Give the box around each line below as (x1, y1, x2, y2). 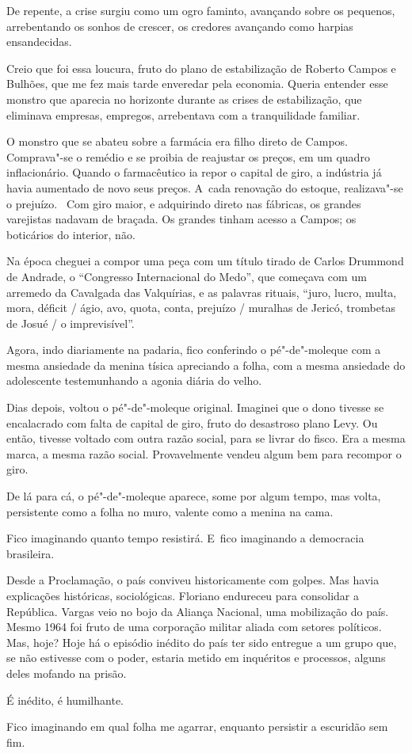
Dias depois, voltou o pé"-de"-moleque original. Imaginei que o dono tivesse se (6, 399, 384, 416)
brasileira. (6, 545, 55, 561)
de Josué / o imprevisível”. (6, 314, 135, 331)
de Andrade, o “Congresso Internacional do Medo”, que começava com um (6, 268, 367, 284)
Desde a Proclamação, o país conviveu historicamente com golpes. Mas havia (6, 572, 380, 588)
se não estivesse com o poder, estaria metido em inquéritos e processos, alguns (6, 649, 386, 666)
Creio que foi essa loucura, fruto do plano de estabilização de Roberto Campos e (6, 59, 396, 76)
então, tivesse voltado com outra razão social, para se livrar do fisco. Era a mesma (6, 430, 406, 447)
